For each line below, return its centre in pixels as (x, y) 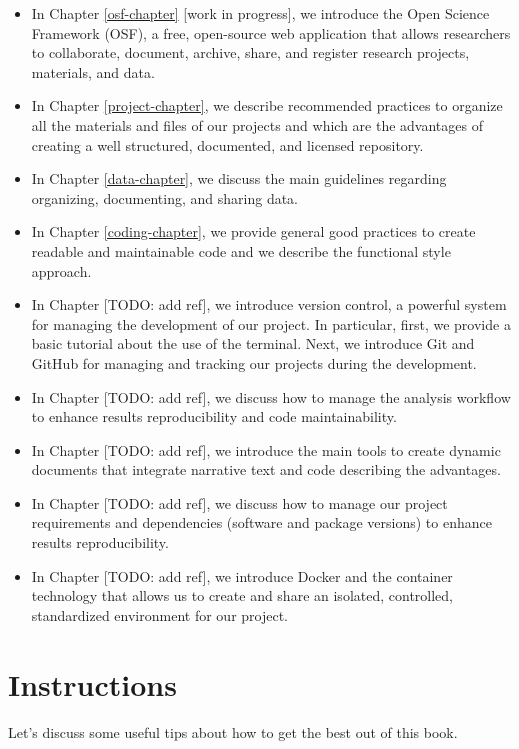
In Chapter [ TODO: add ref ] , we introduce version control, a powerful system (269, 304)
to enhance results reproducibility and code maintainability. (214, 416)
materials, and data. (93, 71)
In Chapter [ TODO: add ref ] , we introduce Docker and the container (242, 575)
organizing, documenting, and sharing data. (165, 197)
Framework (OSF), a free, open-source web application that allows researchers (271, 32)
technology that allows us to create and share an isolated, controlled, (242, 595)
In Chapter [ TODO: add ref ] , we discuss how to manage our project (239, 502)
